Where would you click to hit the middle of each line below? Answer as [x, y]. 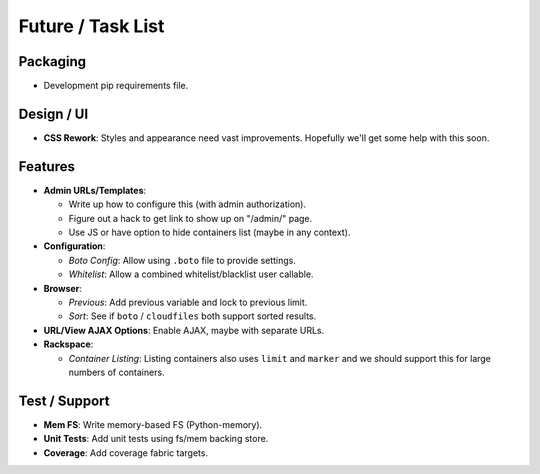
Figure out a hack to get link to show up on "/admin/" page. [190, 218]
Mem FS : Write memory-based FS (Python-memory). [153, 424]
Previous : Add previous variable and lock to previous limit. [188, 302]
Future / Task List [91, 26]
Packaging [52, 61]
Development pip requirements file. [116, 86]
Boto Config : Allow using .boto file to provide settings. [182, 260]
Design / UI [53, 113]
